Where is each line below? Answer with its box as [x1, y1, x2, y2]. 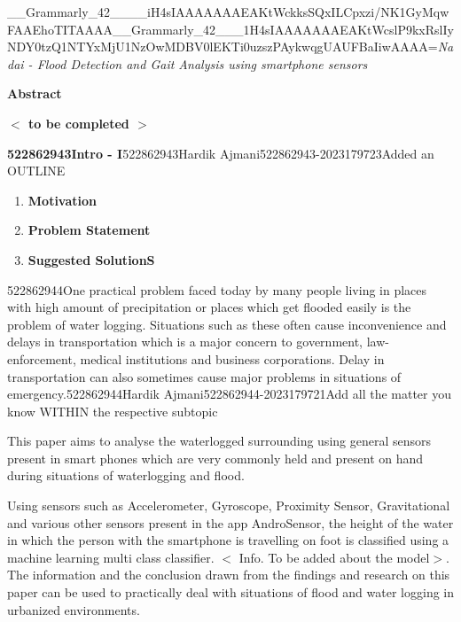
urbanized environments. [7, 600, 140, 618]
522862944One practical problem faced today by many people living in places [7, 280, 427, 299]
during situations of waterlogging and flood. [7, 466, 245, 485]
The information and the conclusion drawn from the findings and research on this [7, 565, 450, 584]
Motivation [27, 190, 98, 209]
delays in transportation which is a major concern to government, [7, 332, 363, 351]
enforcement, [7, 349, 76, 368]
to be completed [28, 113, 129, 132]
